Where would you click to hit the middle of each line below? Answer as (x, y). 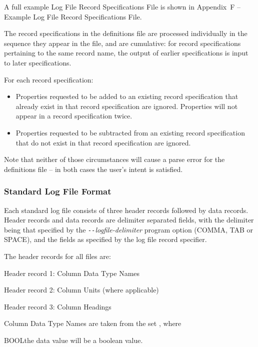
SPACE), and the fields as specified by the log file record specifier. (105, 239)
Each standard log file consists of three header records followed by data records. (126, 210)
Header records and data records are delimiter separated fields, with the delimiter (129, 220)
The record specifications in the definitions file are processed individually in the (126, 33)
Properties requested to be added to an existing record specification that (127, 96)
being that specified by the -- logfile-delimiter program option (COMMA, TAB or (129, 229)
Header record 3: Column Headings (58, 306)
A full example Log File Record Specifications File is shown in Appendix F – (122, 6)
